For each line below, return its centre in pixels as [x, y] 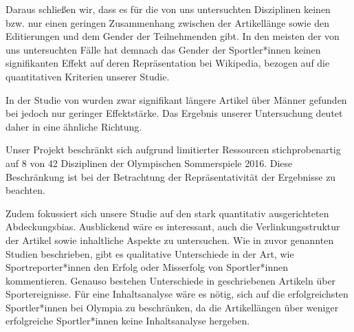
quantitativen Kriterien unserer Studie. [88, 76]
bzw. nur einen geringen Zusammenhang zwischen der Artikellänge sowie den [167, 22]
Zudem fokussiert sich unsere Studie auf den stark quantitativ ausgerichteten [167, 213]
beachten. [25, 190]
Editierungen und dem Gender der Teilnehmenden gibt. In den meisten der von [173, 36]
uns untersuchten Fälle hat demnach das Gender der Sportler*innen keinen [163, 49]
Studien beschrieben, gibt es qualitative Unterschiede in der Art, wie [150, 253]
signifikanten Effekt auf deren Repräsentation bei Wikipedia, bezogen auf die [168, 63]
